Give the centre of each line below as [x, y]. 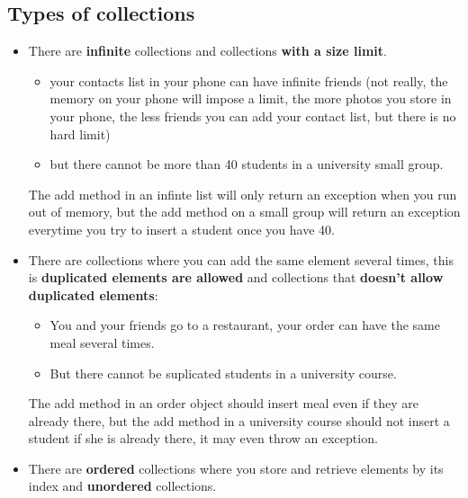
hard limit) [80, 133]
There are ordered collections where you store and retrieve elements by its [236, 468]
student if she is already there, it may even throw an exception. [203, 438]
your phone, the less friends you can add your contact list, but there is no [253, 116]
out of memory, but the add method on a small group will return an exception [244, 212]
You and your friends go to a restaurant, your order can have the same [245, 325]
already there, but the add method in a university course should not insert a [239, 420]
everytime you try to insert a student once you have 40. [181, 229]
